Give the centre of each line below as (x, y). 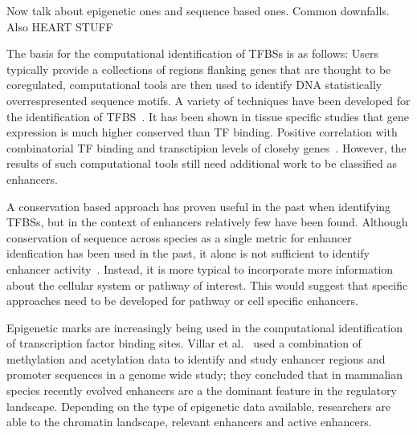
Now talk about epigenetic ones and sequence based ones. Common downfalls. (198, 10)
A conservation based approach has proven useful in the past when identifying (199, 206)
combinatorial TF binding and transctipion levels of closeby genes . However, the (206, 147)
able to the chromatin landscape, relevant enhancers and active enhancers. (189, 422)
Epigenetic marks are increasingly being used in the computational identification (204, 327)
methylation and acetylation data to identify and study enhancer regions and (196, 358)
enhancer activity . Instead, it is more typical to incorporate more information (200, 268)
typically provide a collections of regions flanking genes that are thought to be (199, 69)
